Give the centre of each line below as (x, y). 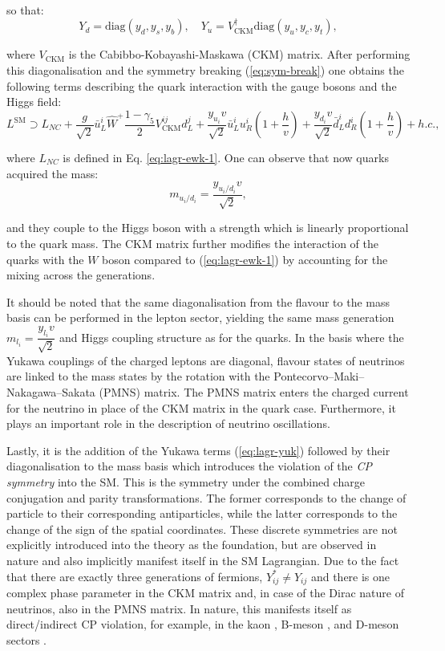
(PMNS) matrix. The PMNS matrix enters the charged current (254, 392)
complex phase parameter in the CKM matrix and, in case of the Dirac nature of (205, 593)
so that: (25, 10)
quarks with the (45, 259)
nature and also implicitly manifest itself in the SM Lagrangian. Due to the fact (203, 560)
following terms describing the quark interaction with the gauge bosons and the (202, 85)
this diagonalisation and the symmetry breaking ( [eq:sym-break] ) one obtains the (205, 70)
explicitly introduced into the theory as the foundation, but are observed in (192, 545)
